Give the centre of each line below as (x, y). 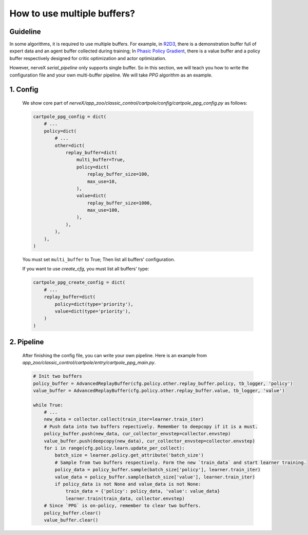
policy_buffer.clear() (72, 513)
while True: (48, 405)
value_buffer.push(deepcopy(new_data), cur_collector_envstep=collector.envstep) (149, 441)
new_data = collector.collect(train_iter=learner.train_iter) (124, 419)
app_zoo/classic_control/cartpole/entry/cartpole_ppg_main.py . (89, 363)
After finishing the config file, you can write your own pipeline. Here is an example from (115, 355)
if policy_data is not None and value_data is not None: (128, 484)
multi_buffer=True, (101, 160)
